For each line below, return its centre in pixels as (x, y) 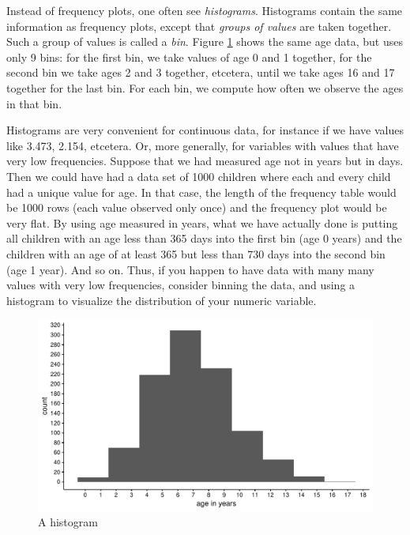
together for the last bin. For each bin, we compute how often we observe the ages (205, 87)
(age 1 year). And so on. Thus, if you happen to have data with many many (190, 269)
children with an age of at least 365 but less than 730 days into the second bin (196, 253)
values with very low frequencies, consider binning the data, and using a (181, 285)
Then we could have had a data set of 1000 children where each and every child (199, 176)
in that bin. (34, 103)
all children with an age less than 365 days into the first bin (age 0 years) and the (204, 238)
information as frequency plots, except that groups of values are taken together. (199, 26)
